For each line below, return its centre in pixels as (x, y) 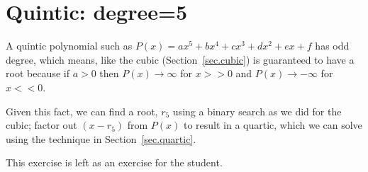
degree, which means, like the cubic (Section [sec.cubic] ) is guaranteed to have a (180, 59)
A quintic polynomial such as (69, 46)
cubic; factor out (41, 125)
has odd (332, 46)
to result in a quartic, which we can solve (273, 125)
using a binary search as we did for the (257, 111)
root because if (38, 73)
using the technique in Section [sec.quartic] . (101, 138)
